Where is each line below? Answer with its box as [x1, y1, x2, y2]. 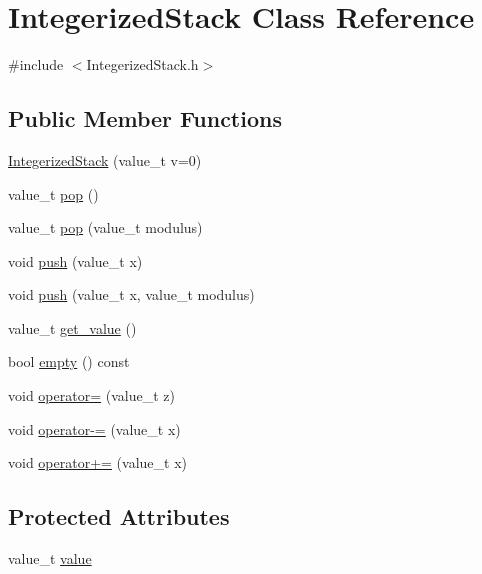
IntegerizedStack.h [86, 54, 199, 75]
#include [8, 54, 64, 75]
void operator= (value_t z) [8, 385, 175, 406]
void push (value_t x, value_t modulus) [8, 284, 255, 305]
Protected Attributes [8, 501, 230, 532]
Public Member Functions [8, 103, 282, 134]
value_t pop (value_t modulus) [8, 217, 203, 238]
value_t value [8, 548, 92, 569]
